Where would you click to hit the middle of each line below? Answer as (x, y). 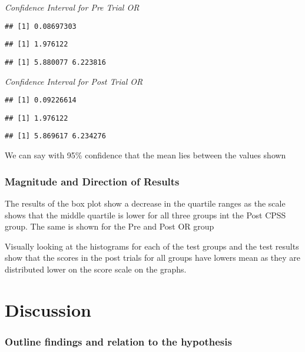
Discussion (48, 309)
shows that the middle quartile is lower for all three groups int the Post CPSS (145, 215)
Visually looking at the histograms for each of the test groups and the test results (152, 246)
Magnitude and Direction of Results (92, 181)
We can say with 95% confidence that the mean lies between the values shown (145, 155)
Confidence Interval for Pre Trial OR (72, 7)
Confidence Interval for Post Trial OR (74, 81)
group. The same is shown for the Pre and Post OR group (110, 226)
